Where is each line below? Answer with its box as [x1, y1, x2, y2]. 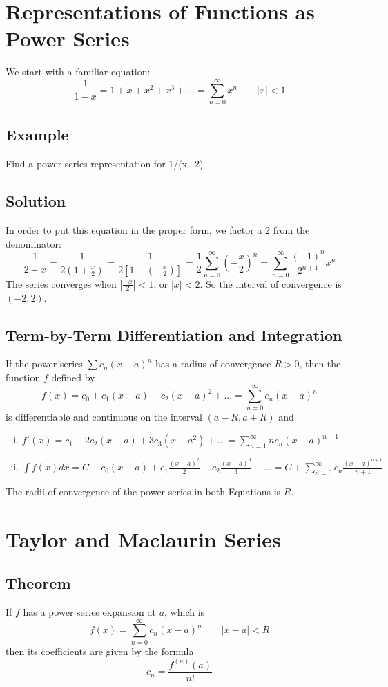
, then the [299, 356, 341, 371]
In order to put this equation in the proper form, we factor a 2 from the [6, 223, 310, 237]
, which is [164, 605, 205, 619]
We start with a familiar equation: [6, 64, 151, 79]
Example [6, 124, 69, 145]
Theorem [6, 572, 71, 594]
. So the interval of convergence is [200, 276, 342, 291]
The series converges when [6, 276, 117, 291]
